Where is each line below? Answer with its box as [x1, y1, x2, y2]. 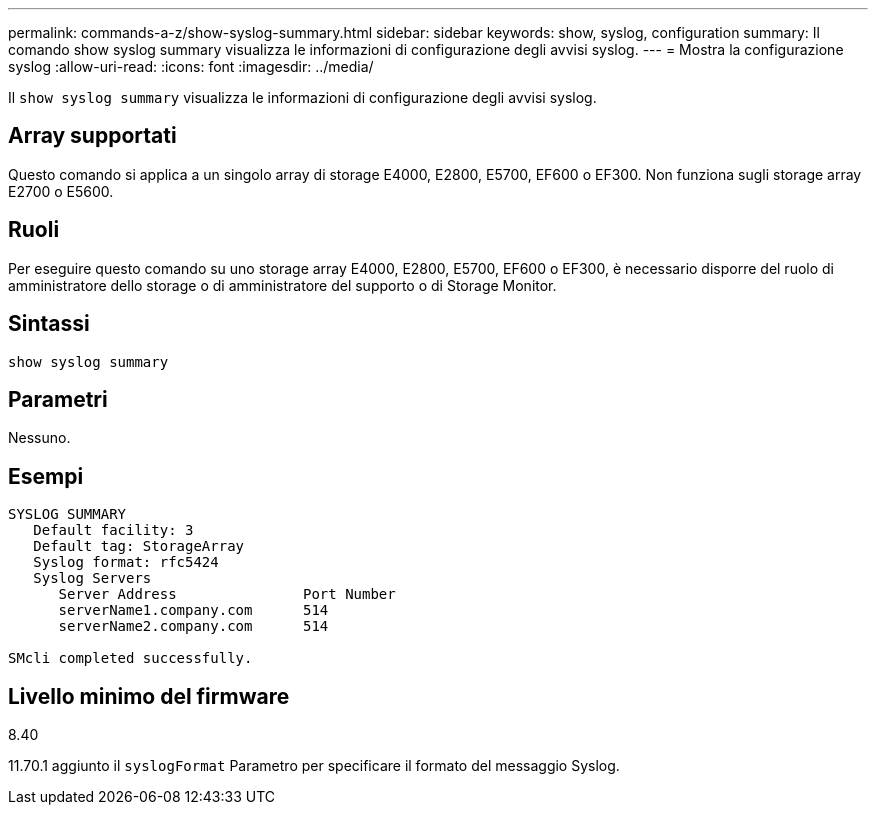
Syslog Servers [33, 570, 152, 587]
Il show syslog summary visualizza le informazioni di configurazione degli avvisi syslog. [8, 89, 597, 106]
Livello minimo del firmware [8, 683, 290, 709]
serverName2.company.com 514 [58, 618, 329, 635]
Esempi [8, 463, 84, 489]
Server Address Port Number [58, 586, 396, 603]
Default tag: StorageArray [33, 538, 245, 555]
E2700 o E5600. [8, 182, 114, 200]
